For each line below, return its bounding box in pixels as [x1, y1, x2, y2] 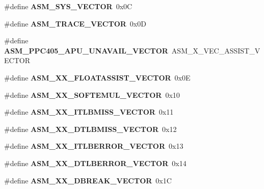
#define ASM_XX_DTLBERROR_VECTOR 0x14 [4, 157, 187, 168]
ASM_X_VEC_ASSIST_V [171, 45, 260, 56]
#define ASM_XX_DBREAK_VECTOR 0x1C [4, 175, 172, 185]
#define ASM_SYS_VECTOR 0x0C [4, 1, 133, 11]
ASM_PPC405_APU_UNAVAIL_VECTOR [4, 45, 168, 56]
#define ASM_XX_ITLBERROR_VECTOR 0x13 [4, 141, 183, 151]
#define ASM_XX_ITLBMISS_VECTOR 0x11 [4, 106, 174, 117]
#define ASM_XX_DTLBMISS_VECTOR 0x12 [4, 123, 177, 134]
